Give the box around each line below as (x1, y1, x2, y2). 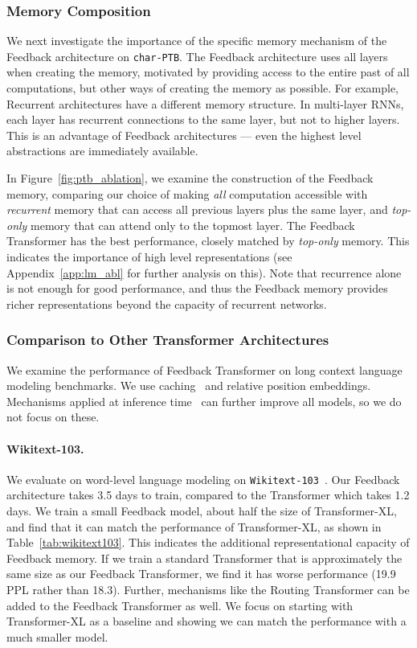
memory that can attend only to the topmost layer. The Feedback (31, 216, 355, 233)
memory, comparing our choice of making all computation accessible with (6, 185, 368, 202)
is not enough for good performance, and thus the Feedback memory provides (6, 280, 388, 297)
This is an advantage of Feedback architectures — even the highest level (6, 126, 362, 143)
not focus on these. (6, 408, 100, 425)
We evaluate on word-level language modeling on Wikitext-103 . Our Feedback (6, 470, 400, 487)
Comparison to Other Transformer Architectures (6, 330, 329, 350)
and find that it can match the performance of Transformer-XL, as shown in (6, 518, 382, 535)
